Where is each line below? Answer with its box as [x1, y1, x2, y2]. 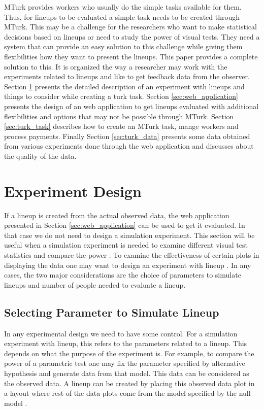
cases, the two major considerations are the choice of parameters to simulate [4, 269, 241, 280]
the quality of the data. [4, 150, 77, 161]
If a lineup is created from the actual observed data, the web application [4, 210, 229, 220]
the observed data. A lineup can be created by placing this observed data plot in [4, 378, 255, 388]
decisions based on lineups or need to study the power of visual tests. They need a [4, 31, 260, 42]
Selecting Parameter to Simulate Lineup [4, 304, 219, 320]
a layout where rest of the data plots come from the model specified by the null [4, 388, 251, 398]
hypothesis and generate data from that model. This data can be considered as [4, 367, 249, 378]
